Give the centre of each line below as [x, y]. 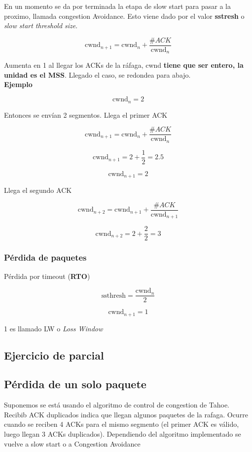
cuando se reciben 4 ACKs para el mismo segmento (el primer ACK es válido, [122, 424]
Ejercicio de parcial [54, 355]
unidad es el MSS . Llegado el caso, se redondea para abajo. [97, 74]
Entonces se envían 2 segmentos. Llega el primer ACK [86, 114]
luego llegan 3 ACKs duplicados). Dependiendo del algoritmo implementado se [123, 434]
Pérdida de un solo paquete [75, 384]
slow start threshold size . [41, 25]
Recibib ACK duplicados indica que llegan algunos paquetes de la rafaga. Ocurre [126, 414]
